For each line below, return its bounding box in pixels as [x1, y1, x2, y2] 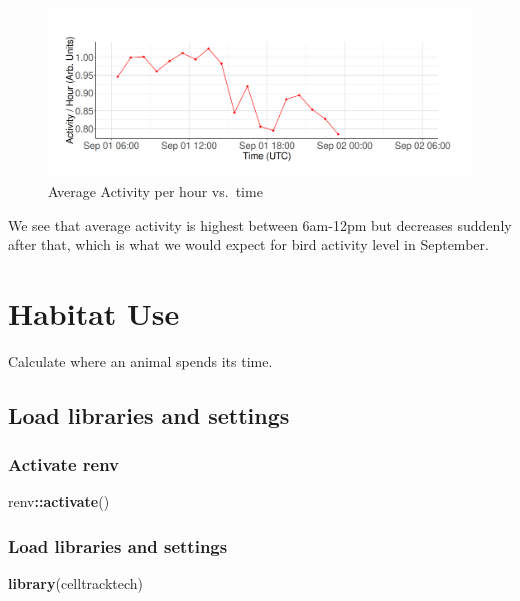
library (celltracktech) [8, 573, 144, 594]
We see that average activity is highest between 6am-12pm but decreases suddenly [8, 214, 512, 235]
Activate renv [8, 452, 120, 477]
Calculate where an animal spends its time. [8, 350, 273, 371]
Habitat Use [8, 292, 180, 333]
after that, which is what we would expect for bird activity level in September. [8, 234, 489, 255]
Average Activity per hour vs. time [48, 180, 263, 201]
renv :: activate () [8, 491, 110, 512]
